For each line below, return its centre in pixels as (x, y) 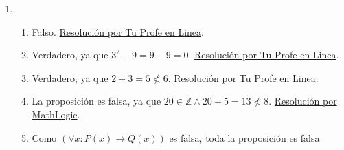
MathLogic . (56, 114)
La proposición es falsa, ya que (96, 101)
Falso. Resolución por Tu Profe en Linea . (118, 31)
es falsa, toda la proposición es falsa (244, 137)
